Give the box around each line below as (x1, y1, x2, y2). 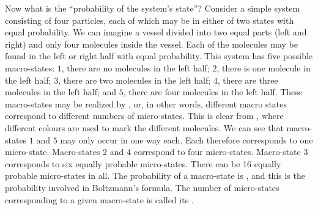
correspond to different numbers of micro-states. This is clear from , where (5, 109, 284, 122)
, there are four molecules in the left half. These (123, 85, 303, 98)
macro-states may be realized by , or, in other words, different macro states (5, 97, 287, 110)
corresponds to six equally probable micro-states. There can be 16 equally (5, 157, 281, 170)
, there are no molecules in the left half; (61, 61, 210, 74)
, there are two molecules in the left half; (58, 73, 211, 86)
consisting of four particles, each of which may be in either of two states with (5, 13, 294, 26)
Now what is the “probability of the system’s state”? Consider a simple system (5, 2, 300, 14)
